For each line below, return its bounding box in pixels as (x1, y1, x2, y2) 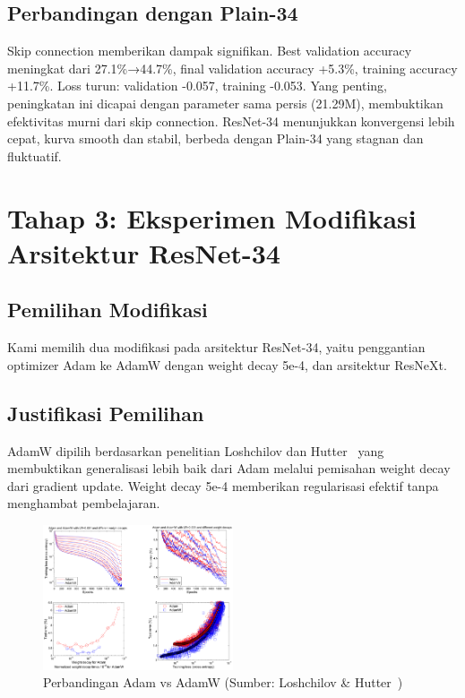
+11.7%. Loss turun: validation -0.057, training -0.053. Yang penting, (7, 76, 387, 95)
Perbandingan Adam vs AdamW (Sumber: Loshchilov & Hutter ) (43, 673, 403, 692)
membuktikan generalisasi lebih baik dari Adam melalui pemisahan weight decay (7, 459, 451, 478)
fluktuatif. (7, 146, 62, 165)
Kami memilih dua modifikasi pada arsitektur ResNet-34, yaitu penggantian (7, 338, 426, 357)
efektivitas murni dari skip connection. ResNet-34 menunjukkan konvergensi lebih (7, 111, 455, 130)
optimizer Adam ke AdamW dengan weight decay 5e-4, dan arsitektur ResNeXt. (7, 355, 447, 374)
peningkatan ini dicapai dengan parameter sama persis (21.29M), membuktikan (7, 93, 443, 112)
